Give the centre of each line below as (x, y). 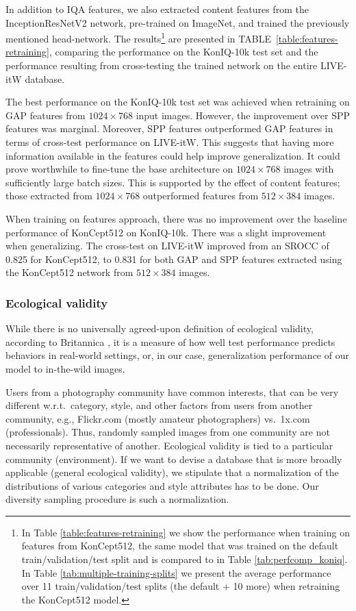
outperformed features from (201, 196)
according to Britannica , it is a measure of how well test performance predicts (170, 341)
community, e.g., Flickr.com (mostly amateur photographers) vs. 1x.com (158, 418)
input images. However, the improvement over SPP (243, 115)
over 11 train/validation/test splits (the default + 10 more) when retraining (181, 586)
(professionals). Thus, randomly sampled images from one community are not (168, 432)
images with (309, 169)
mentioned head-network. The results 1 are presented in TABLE (138, 37)
